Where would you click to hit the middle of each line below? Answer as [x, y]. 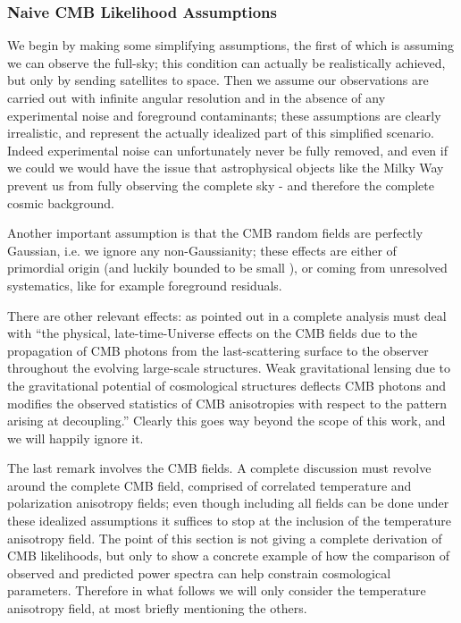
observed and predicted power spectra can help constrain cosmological [199, 572]
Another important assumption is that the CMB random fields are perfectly [215, 233]
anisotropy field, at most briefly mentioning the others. [157, 608]
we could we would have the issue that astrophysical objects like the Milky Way [226, 168]
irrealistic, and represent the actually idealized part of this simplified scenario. [221, 133]
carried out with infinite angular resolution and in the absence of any [197, 97]
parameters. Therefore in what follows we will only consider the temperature [217, 590]
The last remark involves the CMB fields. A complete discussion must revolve [219, 468]
